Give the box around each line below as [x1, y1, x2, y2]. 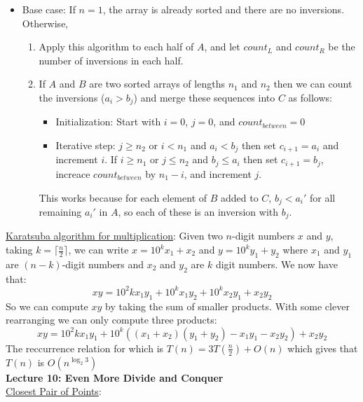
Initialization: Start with [55, 114, 161, 129]
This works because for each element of [39, 190, 207, 205]
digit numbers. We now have [215, 256, 338, 271]
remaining [39, 204, 82, 219]
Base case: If [22, 2, 76, 16]
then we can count [273, 76, 352, 91]
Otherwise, [22, 15, 69, 30]
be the [328, 39, 355, 54]
